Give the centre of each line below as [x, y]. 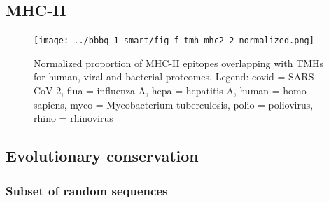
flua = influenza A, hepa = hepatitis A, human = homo [187, 91]
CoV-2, [49, 91]
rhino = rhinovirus [73, 118]
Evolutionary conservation [102, 156]
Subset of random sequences [87, 190]
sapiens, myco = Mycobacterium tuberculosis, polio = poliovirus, [174, 104]
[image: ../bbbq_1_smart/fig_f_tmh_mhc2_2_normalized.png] [174, 41]
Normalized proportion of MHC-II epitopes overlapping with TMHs [179, 63]
